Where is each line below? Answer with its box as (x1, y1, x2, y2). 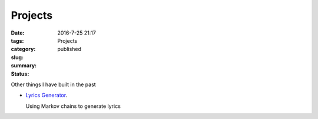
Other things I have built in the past (11, 81, 97, 88)
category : (11, 46, 36, 53)
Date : (11, 29, 25, 36)
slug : (11, 53, 24, 61)
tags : (11, 37, 24, 44)
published (57, 46, 82, 53)
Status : (11, 70, 29, 77)
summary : (11, 62, 37, 69)
